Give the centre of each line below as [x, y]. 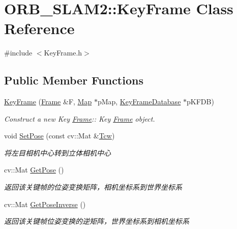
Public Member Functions [74, 80]
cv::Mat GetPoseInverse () [45, 204]
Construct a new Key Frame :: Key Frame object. [80, 118]
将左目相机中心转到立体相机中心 [57, 152]
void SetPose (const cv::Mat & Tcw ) [60, 136]
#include [18, 53]
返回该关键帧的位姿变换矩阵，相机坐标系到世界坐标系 [93, 187]
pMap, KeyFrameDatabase [139, 102]
